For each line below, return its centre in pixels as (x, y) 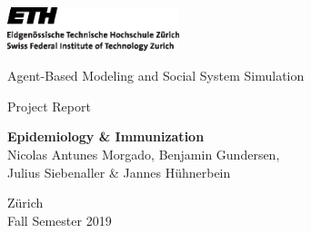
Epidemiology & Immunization (106, 136)
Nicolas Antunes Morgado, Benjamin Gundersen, (144, 154)
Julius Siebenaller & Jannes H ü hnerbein (119, 172)
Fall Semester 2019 (60, 220)
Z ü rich (25, 203)
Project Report (49, 106)
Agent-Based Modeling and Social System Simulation (156, 76)
